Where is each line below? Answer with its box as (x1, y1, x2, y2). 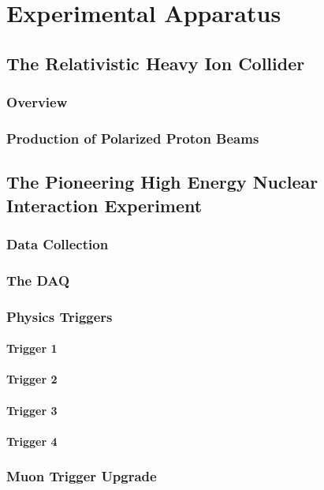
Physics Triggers (6, 306, 113, 326)
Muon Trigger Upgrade (6, 466, 157, 486)
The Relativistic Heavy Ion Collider (6, 50, 305, 75)
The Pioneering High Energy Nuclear (6, 170, 318, 194)
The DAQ (6, 270, 70, 290)
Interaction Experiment (6, 193, 203, 217)
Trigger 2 (6, 371, 58, 387)
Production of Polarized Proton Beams (6, 128, 259, 148)
